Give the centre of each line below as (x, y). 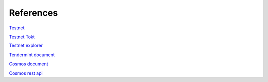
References (33, 13)
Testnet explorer (26, 46)
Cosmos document (29, 64)
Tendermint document (32, 55)
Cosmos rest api (26, 73)
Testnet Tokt (22, 37)
